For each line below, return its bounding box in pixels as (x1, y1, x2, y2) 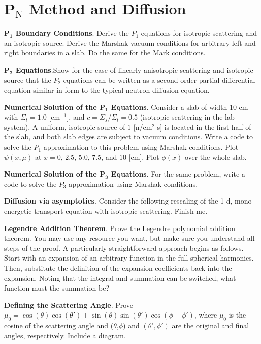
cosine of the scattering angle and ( (4, 320, 114, 331)
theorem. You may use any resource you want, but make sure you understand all (4, 233, 255, 243)
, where (194, 309, 217, 320)
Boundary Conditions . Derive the (15, 27, 129, 38)
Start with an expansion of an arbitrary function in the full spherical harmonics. (4, 252, 254, 263)
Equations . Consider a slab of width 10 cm (111, 101, 248, 112)
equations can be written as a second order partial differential (63, 74, 255, 85)
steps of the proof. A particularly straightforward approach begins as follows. (4, 242, 244, 253)
